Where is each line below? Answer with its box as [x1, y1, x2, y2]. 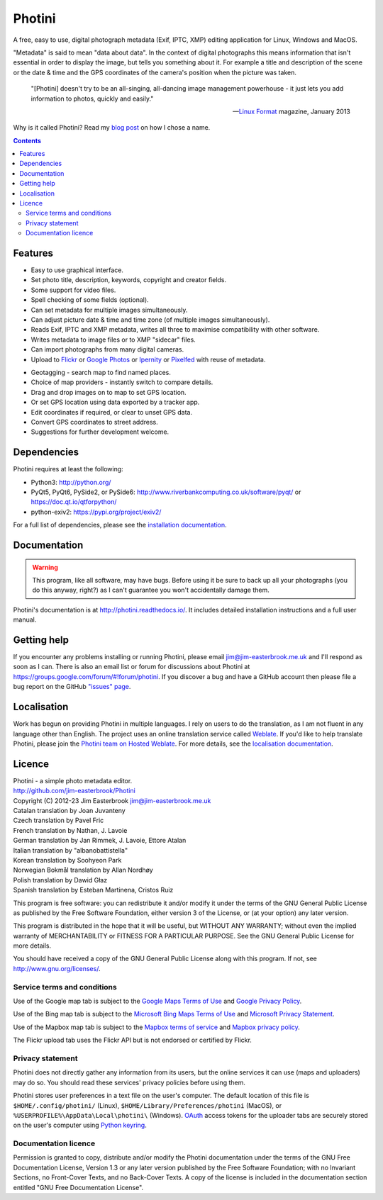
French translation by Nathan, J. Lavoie [13, 826, 128, 834]
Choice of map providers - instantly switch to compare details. [30, 378, 213, 386]
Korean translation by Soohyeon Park [13, 856, 122, 864]
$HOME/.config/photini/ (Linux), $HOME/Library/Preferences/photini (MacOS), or [13, 1101, 282, 1109]
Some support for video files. [30, 286, 116, 294]
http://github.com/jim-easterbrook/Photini [13, 787, 136, 795]
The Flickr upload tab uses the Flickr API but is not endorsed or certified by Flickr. [13, 1036, 252, 1045]
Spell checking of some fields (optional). [30, 296, 149, 304]
